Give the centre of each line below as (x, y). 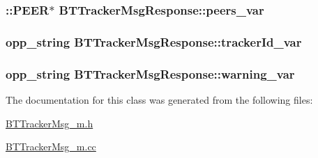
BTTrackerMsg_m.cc (51, 147)
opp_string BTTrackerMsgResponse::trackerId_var (154, 41)
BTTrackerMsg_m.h (50, 123)
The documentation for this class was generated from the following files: (159, 99)
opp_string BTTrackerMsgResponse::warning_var (150, 73)
